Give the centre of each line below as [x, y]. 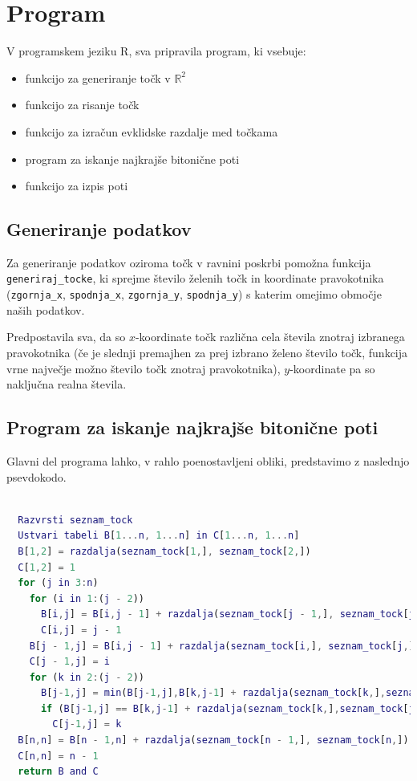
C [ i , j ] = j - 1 [81, 630]
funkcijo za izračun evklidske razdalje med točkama [152, 131]
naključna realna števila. [67, 384]
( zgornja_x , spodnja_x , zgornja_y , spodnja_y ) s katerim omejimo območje [194, 294]
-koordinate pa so [332, 368]
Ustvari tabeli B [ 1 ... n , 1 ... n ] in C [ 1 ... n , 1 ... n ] [159, 536]
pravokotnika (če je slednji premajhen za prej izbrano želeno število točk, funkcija [207, 352]
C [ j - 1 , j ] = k [87, 724]
